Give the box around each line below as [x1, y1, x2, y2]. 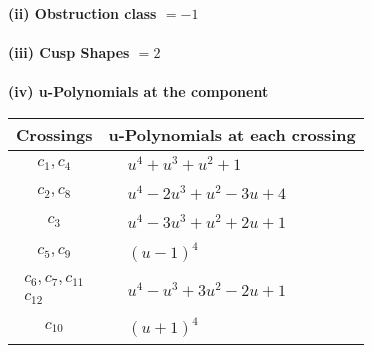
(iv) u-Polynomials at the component [8, 81, 269, 102]
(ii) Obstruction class [8, 3, 157, 23]
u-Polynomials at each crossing [108, 122, 356, 146]
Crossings [16, 122, 93, 146]
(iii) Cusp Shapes [8, 42, 130, 63]
